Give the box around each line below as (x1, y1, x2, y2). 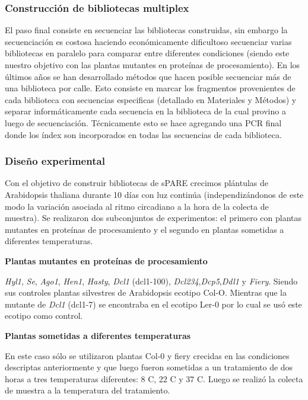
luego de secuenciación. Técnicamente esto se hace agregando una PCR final (5, 116, 282, 129)
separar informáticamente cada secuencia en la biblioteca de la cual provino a (5, 105, 286, 117)
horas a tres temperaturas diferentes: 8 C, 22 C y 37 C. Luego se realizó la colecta (5, 372, 303, 385)
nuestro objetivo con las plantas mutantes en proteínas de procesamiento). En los (5, 59, 300, 71)
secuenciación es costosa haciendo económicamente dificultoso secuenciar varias (5, 35, 292, 47)
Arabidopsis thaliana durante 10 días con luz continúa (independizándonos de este (5, 188, 304, 200)
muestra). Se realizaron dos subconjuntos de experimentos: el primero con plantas (5, 212, 302, 224)
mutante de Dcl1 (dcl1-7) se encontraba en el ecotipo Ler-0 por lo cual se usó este (5, 297, 302, 310)
